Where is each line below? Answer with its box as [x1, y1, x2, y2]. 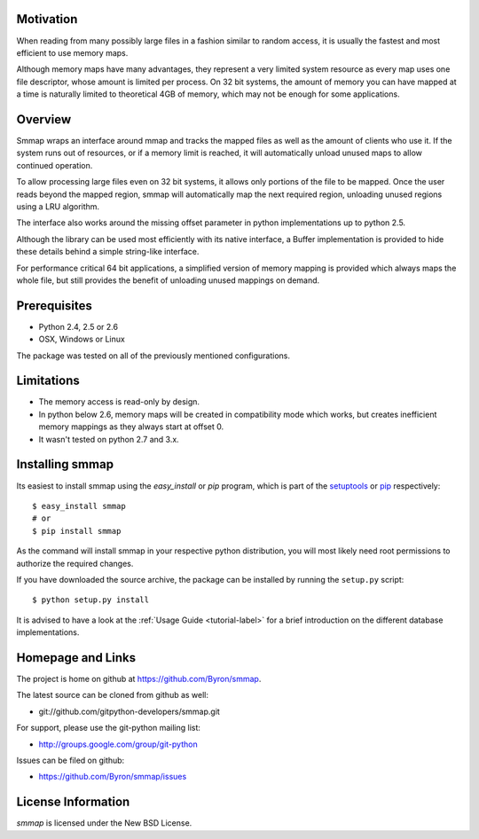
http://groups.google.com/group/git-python [38, 739, 199, 749]
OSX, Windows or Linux [38, 333, 126, 345]
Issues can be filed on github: [16, 755, 125, 765]
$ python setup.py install [32, 595, 150, 605]
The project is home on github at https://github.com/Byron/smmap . [16, 673, 262, 684]
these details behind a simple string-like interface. [16, 247, 200, 257]
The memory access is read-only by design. [38, 396, 200, 407]
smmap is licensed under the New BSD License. [16, 818, 192, 828]
